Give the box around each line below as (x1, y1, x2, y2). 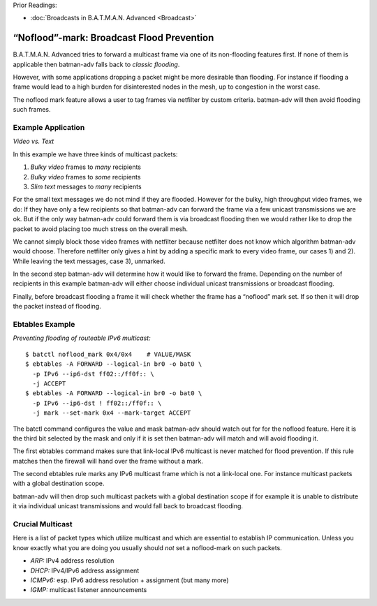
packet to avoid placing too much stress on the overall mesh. (13, 224, 188, 233)
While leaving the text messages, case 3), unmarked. (13, 257, 165, 265)
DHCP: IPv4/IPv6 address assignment (30, 566, 140, 575)
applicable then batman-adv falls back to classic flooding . (13, 60, 180, 68)
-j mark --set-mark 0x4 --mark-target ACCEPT (32, 409, 191, 417)
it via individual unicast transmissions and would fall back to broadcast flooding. (13, 502, 244, 510)
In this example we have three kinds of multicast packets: (13, 150, 178, 158)
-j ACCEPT (32, 379, 66, 387)
